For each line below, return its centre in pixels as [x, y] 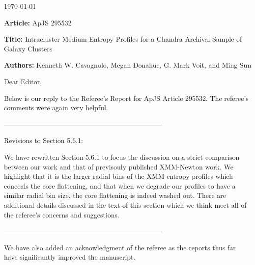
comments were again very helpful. [56, 108]
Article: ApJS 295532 [38, 22]
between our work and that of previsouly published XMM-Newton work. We [119, 166]
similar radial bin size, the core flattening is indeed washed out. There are [115, 195]
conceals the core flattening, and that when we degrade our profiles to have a [120, 185]
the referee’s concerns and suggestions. [62, 214]
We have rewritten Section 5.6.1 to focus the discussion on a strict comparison [122, 157]
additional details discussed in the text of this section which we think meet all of [125, 205]
